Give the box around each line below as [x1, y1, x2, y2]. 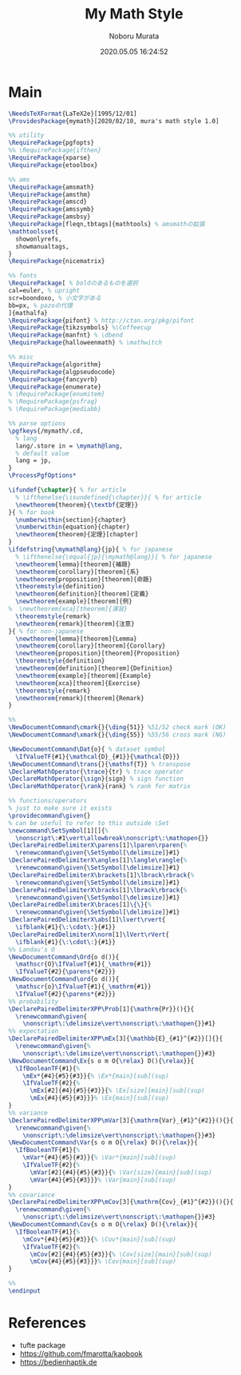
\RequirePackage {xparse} [8, 153, 91, 162]
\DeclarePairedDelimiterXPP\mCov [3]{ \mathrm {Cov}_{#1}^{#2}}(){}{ [8, 1198, 234, 1206]
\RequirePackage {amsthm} [8, 190, 91, 198]
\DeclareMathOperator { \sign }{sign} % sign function [8, 775, 184, 783]
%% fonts [8, 272, 38, 280]
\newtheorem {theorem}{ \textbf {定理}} [15, 500, 139, 508]
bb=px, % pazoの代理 [8, 301, 73, 309]
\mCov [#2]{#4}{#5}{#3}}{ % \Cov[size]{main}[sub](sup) [29, 1250, 213, 1258]
